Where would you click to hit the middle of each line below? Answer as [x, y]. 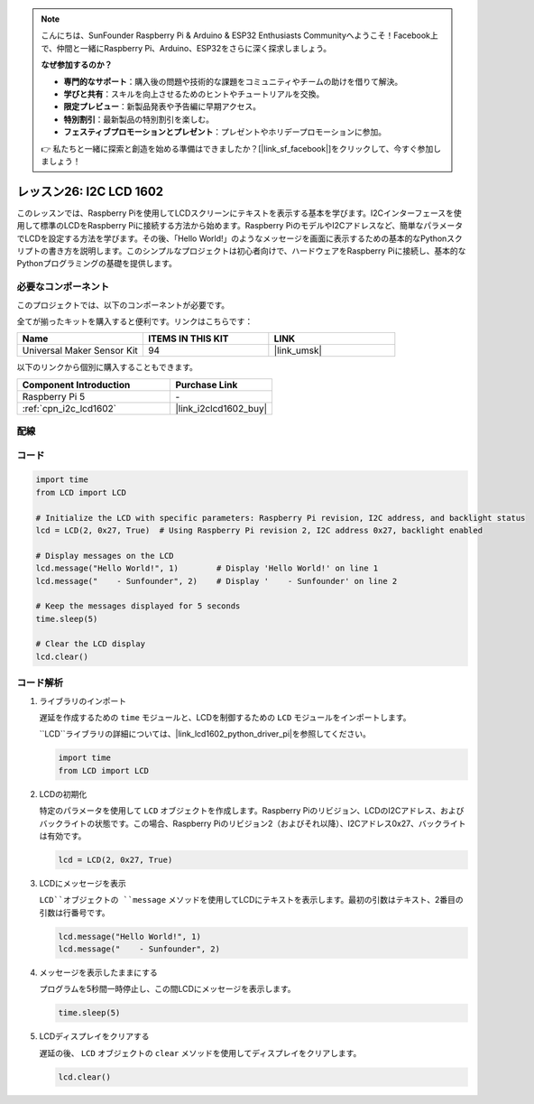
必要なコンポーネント [63, 287]
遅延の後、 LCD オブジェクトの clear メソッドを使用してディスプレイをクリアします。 [200, 1053]
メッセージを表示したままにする [98, 973]
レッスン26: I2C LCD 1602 [90, 191]
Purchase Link [207, 385]
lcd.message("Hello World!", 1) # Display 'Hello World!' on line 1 [207, 568]
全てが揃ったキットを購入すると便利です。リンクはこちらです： [135, 321]
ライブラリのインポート [83, 700]
